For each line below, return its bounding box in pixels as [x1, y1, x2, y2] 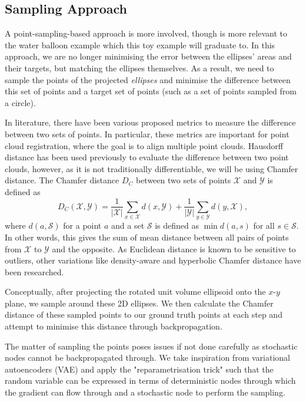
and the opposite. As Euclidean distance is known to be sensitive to [52, 242, 296, 255]
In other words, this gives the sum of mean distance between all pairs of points [5, 230, 289, 243]
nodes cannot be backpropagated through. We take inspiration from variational [5, 351, 290, 364]
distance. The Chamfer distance [5, 174, 119, 186]
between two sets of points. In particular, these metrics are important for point [5, 127, 290, 140]
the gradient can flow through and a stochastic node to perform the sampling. [5, 386, 285, 398]
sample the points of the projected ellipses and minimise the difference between [5, 73, 291, 85]
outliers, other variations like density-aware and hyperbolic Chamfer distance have [5, 254, 301, 266]
